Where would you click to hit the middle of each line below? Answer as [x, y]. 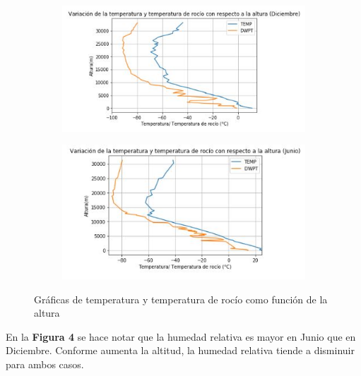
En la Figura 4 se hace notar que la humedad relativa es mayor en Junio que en [181, 336]
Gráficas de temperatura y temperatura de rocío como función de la [181, 299]
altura [47, 313]
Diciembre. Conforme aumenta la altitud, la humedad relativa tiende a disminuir [180, 350]
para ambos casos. [45, 364]
